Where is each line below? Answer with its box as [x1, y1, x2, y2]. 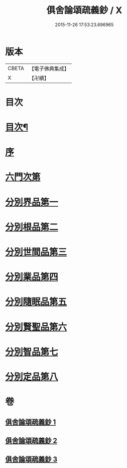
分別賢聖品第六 [5, 321, 67, 333]
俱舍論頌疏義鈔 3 [5, 455, 58, 464]
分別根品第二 [5, 221, 59, 232]
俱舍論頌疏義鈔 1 [5, 418, 56, 426]
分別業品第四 [5, 271, 59, 283]
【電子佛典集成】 [29, 65, 69, 72]
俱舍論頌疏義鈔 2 [5, 436, 58, 445]
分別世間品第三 [5, 247, 67, 258]
